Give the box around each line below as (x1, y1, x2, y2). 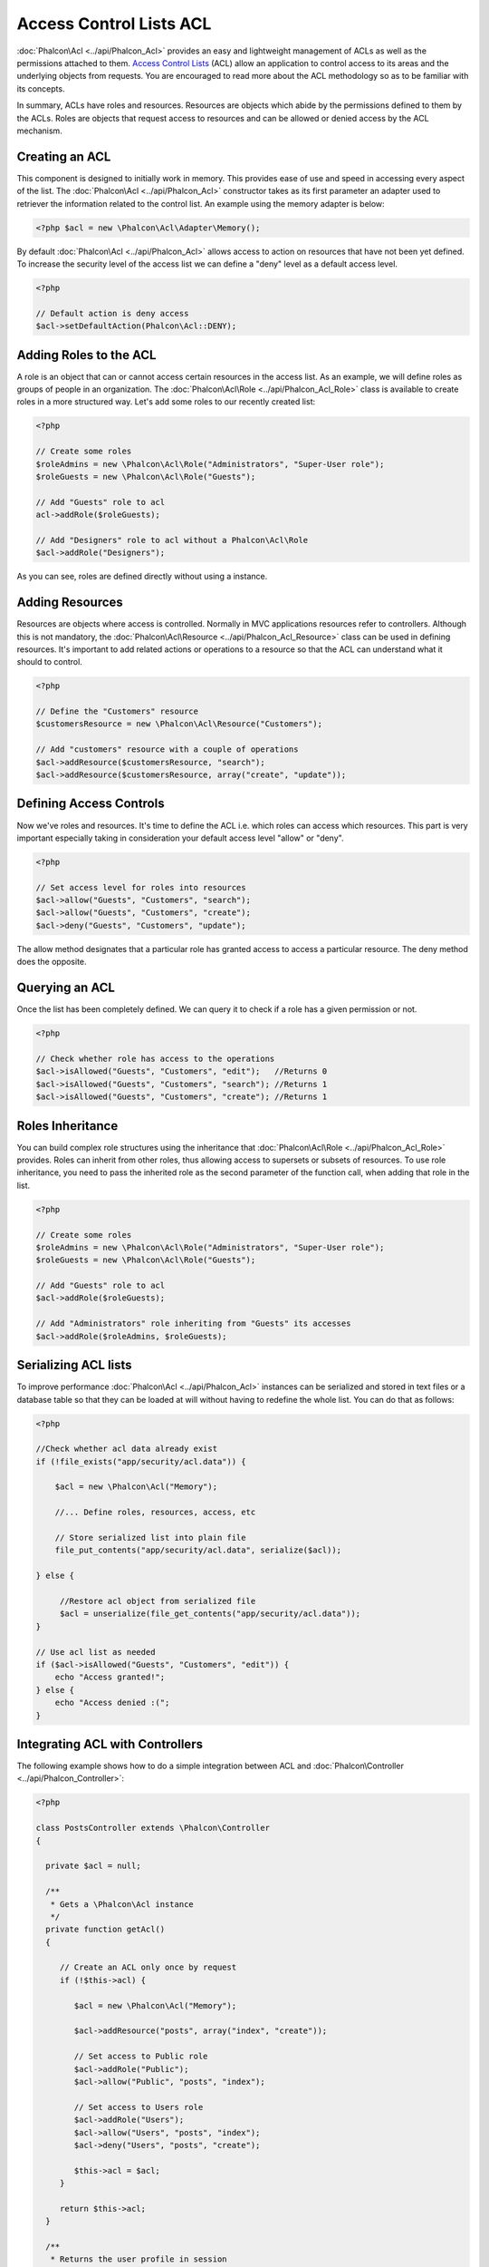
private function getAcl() (45, 1924, 166, 1935)
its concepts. (16, 83, 65, 94)
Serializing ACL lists (16, 1357, 132, 1373)
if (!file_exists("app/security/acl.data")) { (35, 1456, 246, 1466)
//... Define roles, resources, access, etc (54, 1507, 256, 1518)
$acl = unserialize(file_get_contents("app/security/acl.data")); (59, 1609, 361, 1619)
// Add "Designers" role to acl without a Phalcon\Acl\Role (35, 535, 309, 545)
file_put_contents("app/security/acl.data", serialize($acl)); (54, 1545, 342, 1555)
